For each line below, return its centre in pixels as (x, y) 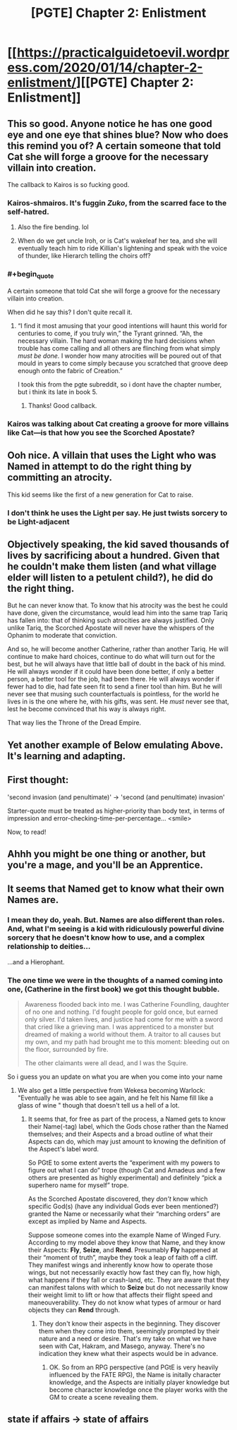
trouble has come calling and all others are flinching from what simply (119, 348)
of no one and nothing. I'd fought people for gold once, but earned (121, 1012)
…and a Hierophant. (36, 962)
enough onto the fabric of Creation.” (70, 370)
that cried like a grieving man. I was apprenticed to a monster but (119, 1026)
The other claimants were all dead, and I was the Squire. (106, 1062)
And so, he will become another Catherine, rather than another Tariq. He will (118, 649)
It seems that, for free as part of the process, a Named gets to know (127, 1119)
